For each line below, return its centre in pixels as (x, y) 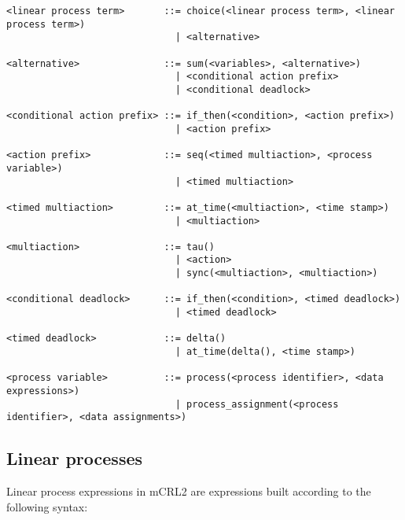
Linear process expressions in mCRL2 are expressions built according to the (189, 491)
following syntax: (47, 506)
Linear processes (75, 458)
